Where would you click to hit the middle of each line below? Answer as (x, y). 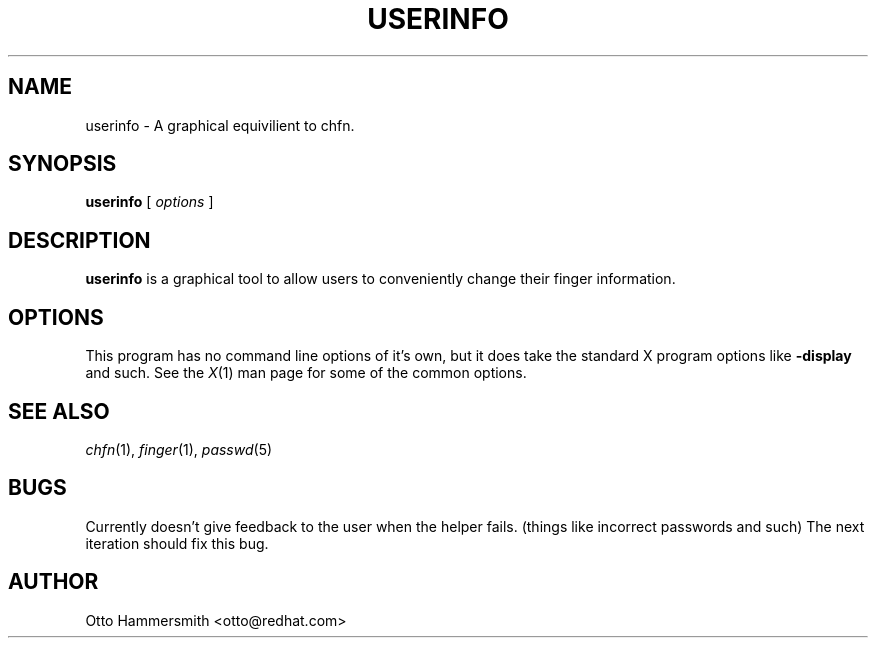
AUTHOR (53, 582)
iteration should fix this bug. (177, 543)
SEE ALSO (59, 411)
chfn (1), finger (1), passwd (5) (179, 449)
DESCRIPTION (79, 240)
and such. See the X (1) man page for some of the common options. (306, 373)
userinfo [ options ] (149, 202)
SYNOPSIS (62, 164)
